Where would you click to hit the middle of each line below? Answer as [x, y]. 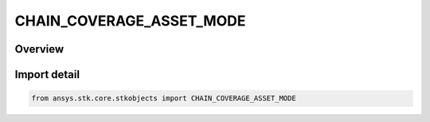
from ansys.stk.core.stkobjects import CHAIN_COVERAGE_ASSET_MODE [164, 98]
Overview [39, 49]
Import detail [47, 75]
